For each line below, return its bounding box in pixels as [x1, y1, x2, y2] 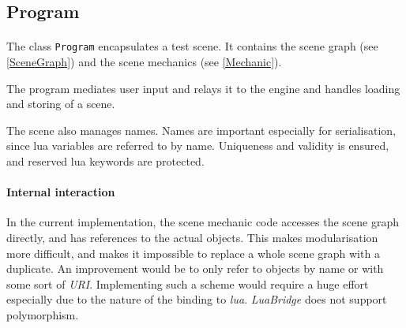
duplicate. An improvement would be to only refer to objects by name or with [6, 260, 384, 277]
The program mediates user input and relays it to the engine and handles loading [6, 80, 400, 96]
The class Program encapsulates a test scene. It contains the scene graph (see [6, 38, 378, 54]
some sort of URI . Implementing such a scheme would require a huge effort [6, 275, 369, 292]
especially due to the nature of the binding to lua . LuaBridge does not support [6, 291, 387, 307]
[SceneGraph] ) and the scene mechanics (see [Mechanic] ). [6, 54, 282, 70]
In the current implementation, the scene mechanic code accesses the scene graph [6, 214, 400, 230]
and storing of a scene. [6, 95, 115, 112]
